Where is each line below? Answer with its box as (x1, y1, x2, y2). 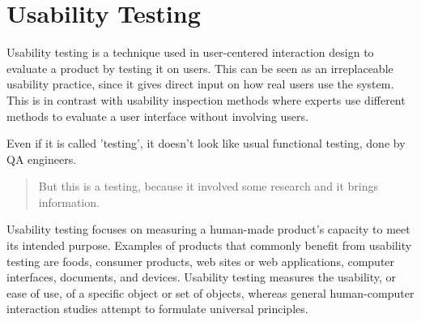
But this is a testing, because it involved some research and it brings (38, 178, 379, 195)
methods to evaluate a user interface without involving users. (6, 107, 308, 124)
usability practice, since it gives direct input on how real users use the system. (6, 75, 394, 92)
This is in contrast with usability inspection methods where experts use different (6, 91, 406, 108)
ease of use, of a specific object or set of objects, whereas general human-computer (6, 284, 415, 301)
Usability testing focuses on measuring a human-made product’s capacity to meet (6, 221, 410, 238)
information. (38, 193, 100, 210)
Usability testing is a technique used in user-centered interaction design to (6, 44, 374, 61)
